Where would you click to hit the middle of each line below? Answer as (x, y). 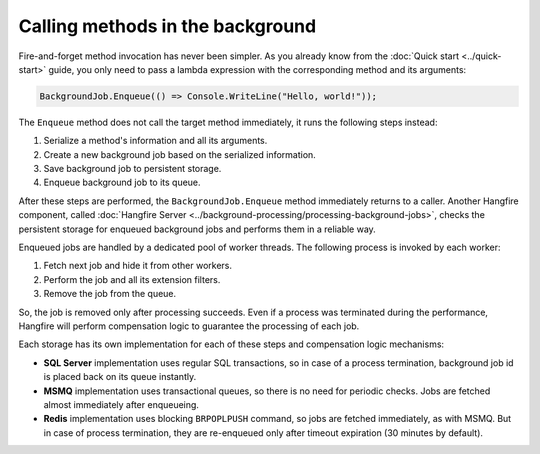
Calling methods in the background (167, 26)
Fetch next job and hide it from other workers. (138, 266)
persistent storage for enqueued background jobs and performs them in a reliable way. (197, 229)
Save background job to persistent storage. (132, 169)
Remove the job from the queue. (110, 294)
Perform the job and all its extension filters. (132, 279)
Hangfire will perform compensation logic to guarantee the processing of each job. (189, 326)
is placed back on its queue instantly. (120, 377)
